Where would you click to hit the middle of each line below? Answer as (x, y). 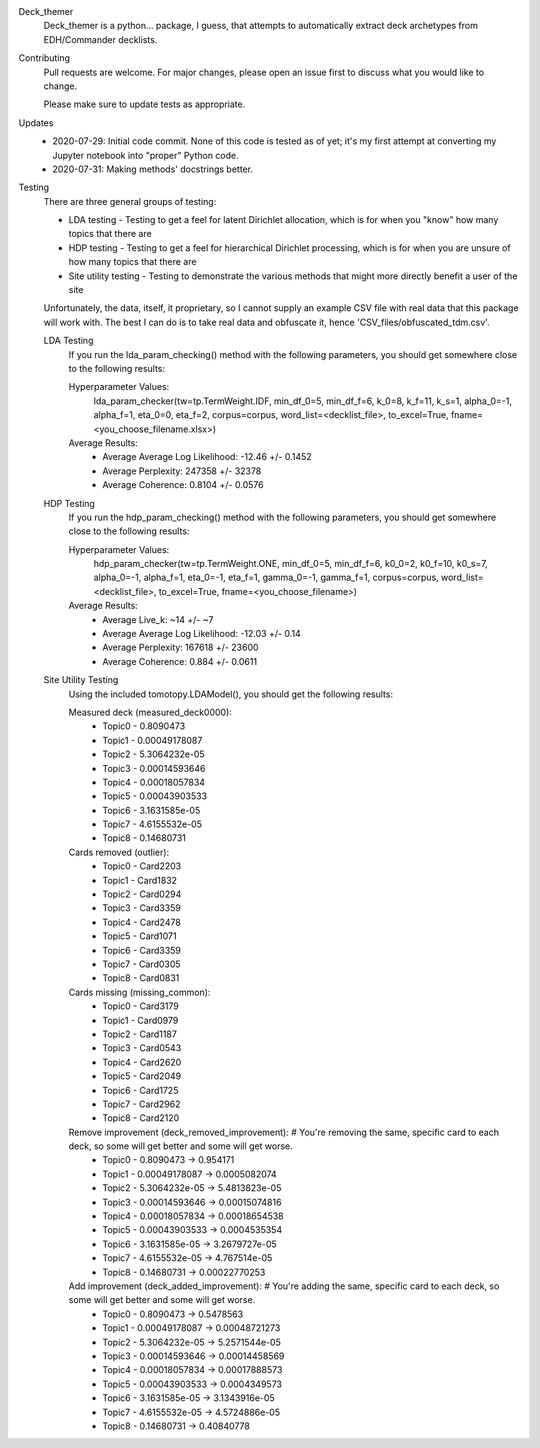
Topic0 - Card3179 (140, 1006)
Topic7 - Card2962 (141, 1104)
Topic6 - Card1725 (140, 1090)
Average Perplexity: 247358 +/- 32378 (182, 471)
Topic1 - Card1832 (140, 880)
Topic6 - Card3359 (142, 950)
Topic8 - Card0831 (141, 978)
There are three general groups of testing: (130, 201)
